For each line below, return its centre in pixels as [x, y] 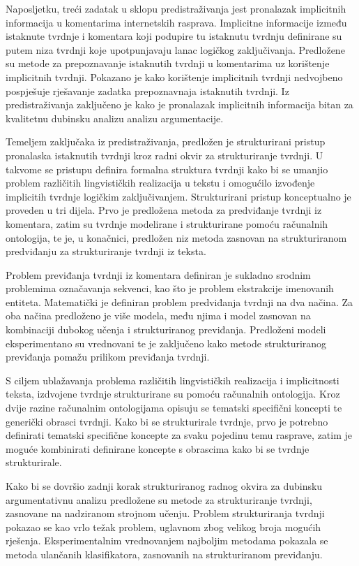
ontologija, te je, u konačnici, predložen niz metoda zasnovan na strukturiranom [176, 237]
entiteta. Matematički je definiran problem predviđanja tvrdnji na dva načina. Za [179, 302]
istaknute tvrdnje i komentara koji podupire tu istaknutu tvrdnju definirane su [174, 36]
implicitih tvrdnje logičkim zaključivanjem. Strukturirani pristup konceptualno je [178, 196]
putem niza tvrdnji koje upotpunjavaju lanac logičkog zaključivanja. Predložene [175, 49]
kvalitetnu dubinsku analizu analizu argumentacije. [115, 118]
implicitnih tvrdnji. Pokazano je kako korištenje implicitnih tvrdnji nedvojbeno [174, 77]
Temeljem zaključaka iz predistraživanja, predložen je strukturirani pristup [166, 141]
